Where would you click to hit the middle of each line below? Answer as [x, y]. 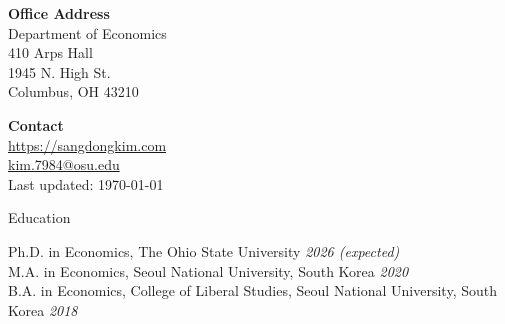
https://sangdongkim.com [87, 144]
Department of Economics [87, 32]
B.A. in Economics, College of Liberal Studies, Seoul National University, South [252, 290]
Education [39, 217]
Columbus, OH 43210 [73, 91]
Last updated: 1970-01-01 [86, 183]
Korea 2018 [43, 309]
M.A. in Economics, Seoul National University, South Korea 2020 [208, 270]
